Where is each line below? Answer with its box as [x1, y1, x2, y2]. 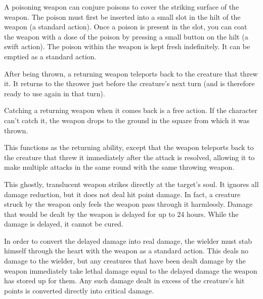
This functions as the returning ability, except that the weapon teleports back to [4, 142, 254, 153]
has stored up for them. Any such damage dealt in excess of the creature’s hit [4, 275, 245, 286]
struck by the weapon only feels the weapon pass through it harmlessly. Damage [4, 199, 253, 209]
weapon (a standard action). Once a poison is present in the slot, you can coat [4, 21, 247, 32]
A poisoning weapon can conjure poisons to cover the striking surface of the [4, 2, 239, 12]
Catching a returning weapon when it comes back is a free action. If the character [4, 105, 257, 116]
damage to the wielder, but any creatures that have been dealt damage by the [4, 255, 246, 266]
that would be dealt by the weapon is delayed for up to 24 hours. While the [4, 208, 239, 219]
